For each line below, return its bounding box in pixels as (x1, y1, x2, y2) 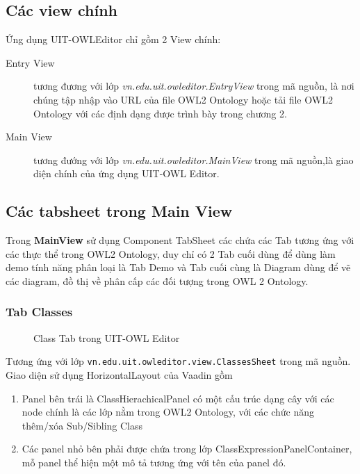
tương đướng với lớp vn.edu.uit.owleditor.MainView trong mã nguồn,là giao (33, 152, 354, 167)
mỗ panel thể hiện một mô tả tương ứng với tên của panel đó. (22, 455, 286, 469)
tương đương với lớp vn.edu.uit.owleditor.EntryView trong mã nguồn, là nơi (33, 79, 354, 93)
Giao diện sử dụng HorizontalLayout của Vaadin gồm (6, 368, 233, 382)
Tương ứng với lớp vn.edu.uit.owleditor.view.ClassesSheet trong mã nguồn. (6, 354, 351, 368)
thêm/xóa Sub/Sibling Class (22, 418, 143, 432)
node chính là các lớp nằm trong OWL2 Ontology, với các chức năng (22, 404, 315, 419)
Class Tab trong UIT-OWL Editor (33, 330, 180, 345)
